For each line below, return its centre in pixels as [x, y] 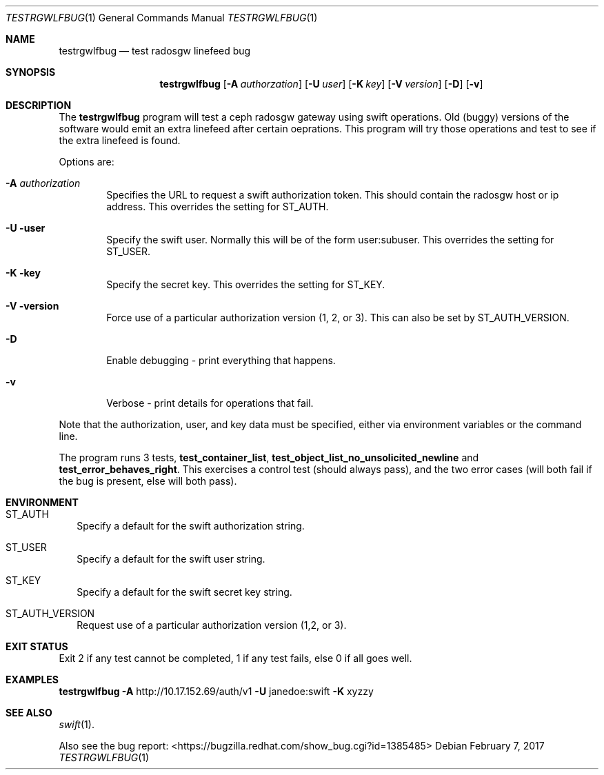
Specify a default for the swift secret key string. [184, 592]
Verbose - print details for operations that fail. [210, 403]
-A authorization [43, 183]
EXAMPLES [32, 680]
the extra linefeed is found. [120, 140]
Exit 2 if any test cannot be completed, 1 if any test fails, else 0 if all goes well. [235, 658]
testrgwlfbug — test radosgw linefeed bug [155, 51]
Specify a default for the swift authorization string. [191, 526]
